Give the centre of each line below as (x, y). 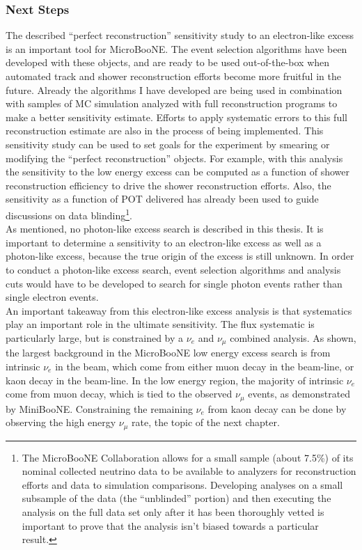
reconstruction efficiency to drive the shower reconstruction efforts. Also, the (168, 185)
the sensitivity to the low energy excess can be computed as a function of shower (178, 172)
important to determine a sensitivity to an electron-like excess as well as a (164, 242)
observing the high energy (61, 422)
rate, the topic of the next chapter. (206, 422)
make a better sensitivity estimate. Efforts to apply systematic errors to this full (176, 117)
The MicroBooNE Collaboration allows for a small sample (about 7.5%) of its (188, 457)
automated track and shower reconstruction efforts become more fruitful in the (173, 76)
